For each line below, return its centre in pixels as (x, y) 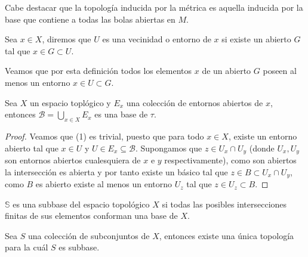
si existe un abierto (256, 39)
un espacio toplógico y (70, 102)
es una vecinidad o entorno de (157, 39)
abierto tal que (32, 148)
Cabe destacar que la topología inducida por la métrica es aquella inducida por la (154, 7)
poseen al (280, 71)
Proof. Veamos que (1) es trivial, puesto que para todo (104, 136)
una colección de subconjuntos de (89, 235)
